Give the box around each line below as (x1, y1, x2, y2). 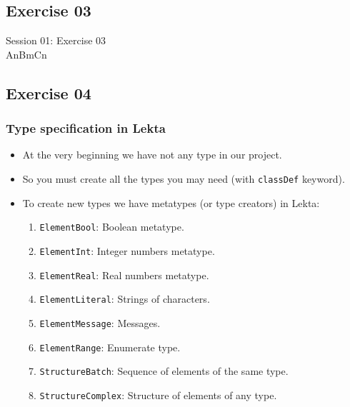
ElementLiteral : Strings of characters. (39, 291, 210, 306)
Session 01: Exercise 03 (6, 33, 106, 48)
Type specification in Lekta (6, 119, 166, 137)
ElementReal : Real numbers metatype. (39, 267, 209, 282)
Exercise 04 (6, 81, 91, 104)
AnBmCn (6, 46, 47, 61)
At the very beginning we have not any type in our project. (22, 147, 282, 162)
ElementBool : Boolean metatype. (39, 219, 184, 234)
